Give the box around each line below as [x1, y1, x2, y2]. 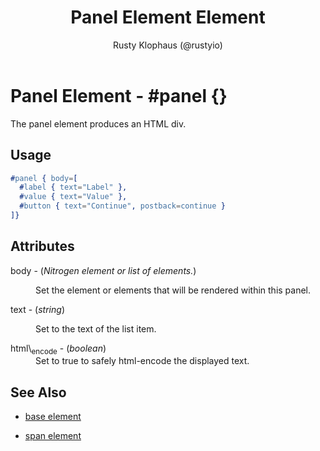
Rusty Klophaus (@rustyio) [113, 39, 223, 51]
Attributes [10, 238, 75, 255]
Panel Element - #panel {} [10, 84, 228, 107]
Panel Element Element [70, 6, 266, 29]
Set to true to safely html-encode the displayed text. [35, 355, 250, 367]
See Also [10, 384, 67, 401]
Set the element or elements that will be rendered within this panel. [35, 284, 312, 296]
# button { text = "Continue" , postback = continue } [19, 201, 226, 211]
